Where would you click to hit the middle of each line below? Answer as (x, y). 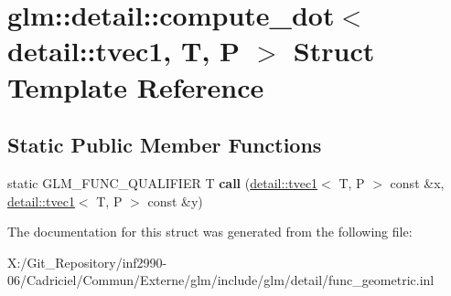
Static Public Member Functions (165, 145)
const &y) (175, 201)
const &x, (417, 182)
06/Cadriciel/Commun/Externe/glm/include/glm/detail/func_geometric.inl (221, 280)
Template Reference (136, 86)
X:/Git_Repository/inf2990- (87, 262)
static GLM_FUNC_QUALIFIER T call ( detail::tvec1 (163, 182)
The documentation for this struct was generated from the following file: (210, 232)
